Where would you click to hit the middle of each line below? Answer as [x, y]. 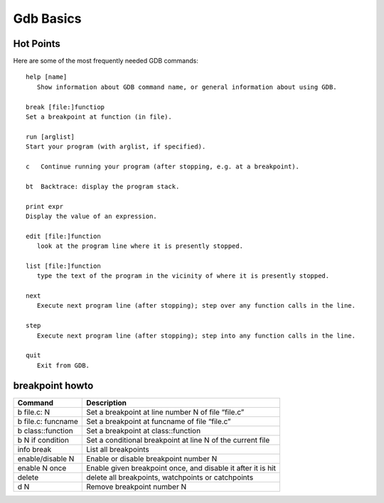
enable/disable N [46, 458]
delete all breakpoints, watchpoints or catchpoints [170, 477]
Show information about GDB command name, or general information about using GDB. [187, 87]
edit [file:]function [63, 236]
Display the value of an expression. [92, 216]
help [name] [47, 77]
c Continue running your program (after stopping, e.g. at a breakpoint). [163, 166]
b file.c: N [33, 412]
